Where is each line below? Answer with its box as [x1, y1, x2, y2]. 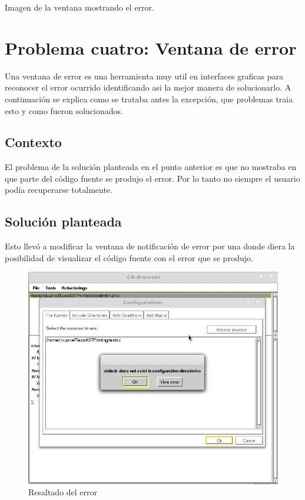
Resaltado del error [28, 486, 98, 498]
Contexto [5, 133, 62, 151]
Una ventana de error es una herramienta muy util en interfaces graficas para [5, 69, 284, 82]
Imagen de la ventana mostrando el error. [5, 1, 154, 13]
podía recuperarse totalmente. [5, 184, 112, 196]
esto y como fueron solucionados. [5, 104, 123, 116]
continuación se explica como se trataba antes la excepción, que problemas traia [5, 92, 293, 105]
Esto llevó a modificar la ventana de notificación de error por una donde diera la [5, 240, 295, 252]
